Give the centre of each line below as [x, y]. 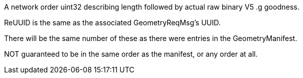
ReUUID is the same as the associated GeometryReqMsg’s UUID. [113, 23]
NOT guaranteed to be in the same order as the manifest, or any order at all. [131, 54]
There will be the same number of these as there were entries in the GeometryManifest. [151, 38]
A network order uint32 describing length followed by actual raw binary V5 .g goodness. [152, 7]
